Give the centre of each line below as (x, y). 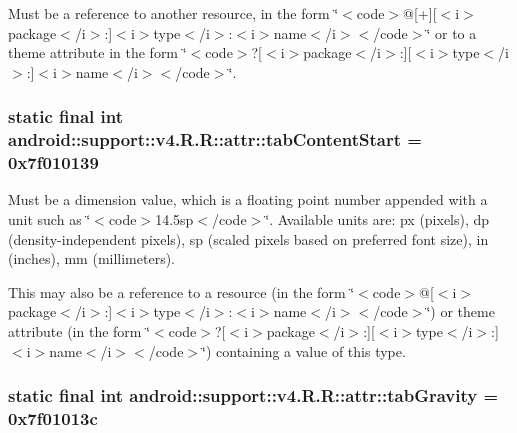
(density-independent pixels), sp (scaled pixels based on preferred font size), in (248, 238)
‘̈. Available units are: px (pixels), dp (377, 219)
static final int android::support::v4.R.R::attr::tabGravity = (253, 395)
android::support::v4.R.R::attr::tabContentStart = (215, 139)
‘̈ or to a (451, 32)
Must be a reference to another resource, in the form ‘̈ (173, 13)
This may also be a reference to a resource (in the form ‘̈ (181, 291)
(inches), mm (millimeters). (92, 258)
